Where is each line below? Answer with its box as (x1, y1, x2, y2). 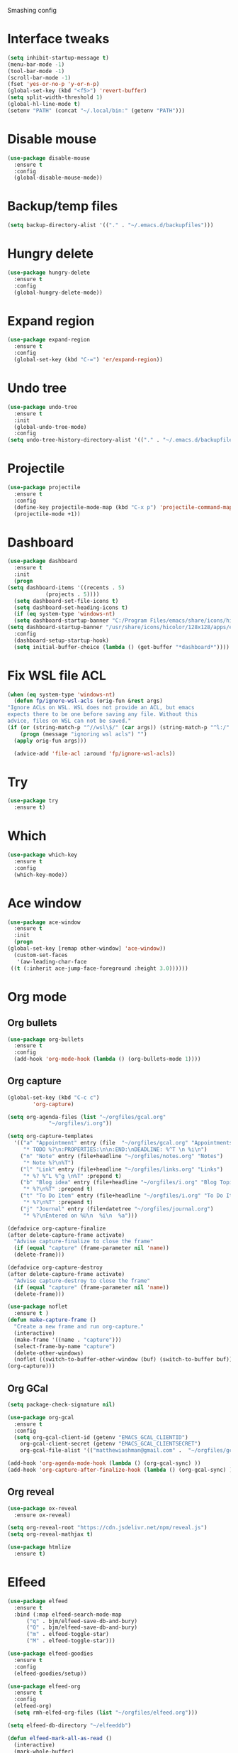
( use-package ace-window (7, 919, 81, 926)
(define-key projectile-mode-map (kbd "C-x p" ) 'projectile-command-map (13, 503, 233, 510)
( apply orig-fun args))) (13, 737, 87, 744)
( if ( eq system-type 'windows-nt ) (13, 611, 115, 618)
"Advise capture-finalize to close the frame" (13, 1238, 154, 1245)
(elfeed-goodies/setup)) (13, 1670, 87, 1677)
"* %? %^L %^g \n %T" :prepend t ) (23, 1172, 122, 1179)
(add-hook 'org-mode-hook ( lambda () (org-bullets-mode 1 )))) (13, 1056, 201, 1063)
